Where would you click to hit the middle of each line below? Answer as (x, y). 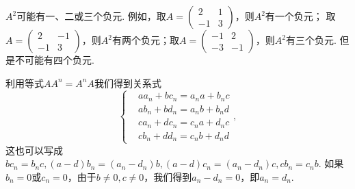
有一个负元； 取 (300, 16)
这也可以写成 (34, 150)
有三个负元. (311, 40)
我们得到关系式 (128, 83)
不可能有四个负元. (54, 60)
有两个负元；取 (146, 40)
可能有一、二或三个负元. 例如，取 (91, 16)
